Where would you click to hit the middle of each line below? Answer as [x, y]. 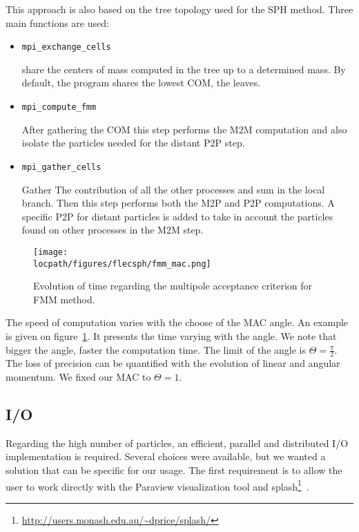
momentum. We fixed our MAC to [78, 377]
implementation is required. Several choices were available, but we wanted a [166, 456]
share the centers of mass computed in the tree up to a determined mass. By [184, 69]
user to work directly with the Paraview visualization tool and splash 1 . [157, 485]
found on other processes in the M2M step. [113, 230]
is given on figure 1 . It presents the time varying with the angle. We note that [171, 336]
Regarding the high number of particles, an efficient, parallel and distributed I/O [177, 443]
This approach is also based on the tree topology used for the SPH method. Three [179, 9]
